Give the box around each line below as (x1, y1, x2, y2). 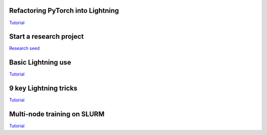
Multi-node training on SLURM (9, 110, 105, 118)
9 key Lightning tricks (9, 84, 78, 93)
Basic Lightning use (9, 58, 71, 67)
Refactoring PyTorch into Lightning (9, 6, 119, 15)
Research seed (9, 45, 40, 51)
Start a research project (9, 33, 84, 41)
